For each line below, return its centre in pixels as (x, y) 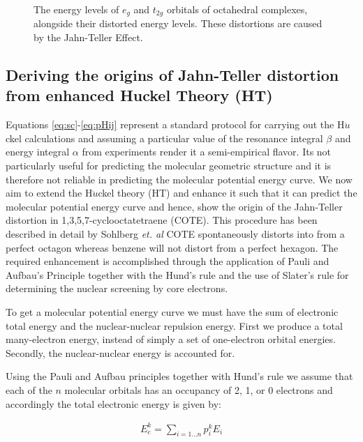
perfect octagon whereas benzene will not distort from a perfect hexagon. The (172, 247)
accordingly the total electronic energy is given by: (113, 403)
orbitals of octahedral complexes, (237, 9)
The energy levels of (76, 9)
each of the (29, 389)
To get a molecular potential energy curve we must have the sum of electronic (172, 311)
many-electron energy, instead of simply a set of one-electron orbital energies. (171, 339)
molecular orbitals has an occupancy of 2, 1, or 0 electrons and (199, 389)
